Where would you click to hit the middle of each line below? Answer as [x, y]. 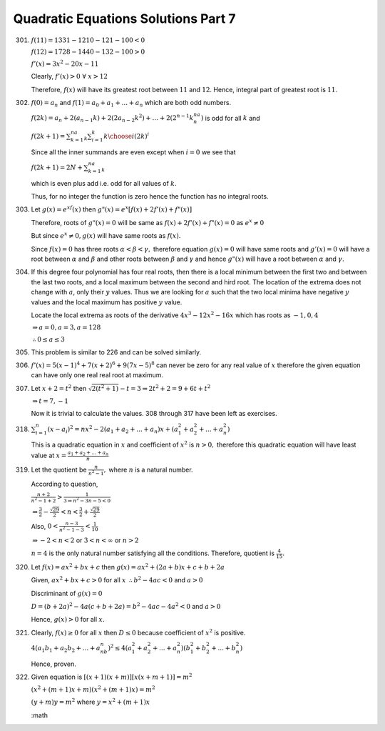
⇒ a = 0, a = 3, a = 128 [67, 328]
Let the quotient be [59, 469]
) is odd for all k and [230, 118]
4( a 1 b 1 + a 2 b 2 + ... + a [66, 649]
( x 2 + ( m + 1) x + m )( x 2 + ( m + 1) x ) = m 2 [93, 688]
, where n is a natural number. [148, 469]
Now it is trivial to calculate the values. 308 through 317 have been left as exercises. [154, 414]
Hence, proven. [53, 664]
